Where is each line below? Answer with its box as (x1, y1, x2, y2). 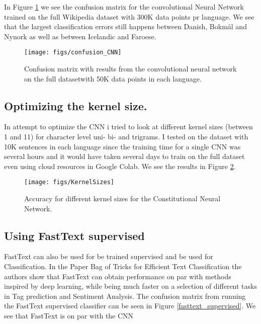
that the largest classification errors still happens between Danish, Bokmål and (4, 21, 247, 32)
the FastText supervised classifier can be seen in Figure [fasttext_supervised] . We (4, 300, 256, 311)
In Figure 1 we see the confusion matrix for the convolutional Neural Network (4, 2, 244, 12)
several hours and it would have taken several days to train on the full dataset (4, 151, 245, 161)
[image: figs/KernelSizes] (24, 179, 114, 186)
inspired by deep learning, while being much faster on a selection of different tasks (4, 281, 257, 291)
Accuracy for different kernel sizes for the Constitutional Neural (24, 193, 221, 204)
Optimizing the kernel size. (4, 98, 147, 113)
